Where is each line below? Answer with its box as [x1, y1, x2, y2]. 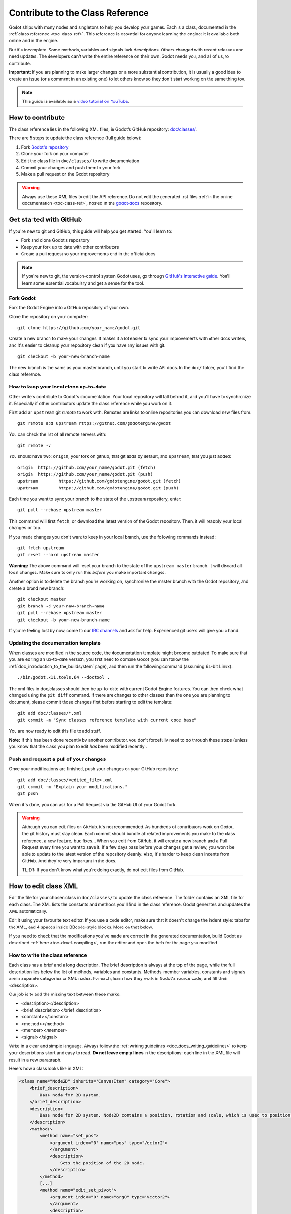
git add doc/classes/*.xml [17, 710, 82, 716]
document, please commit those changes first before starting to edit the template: [9, 699, 173, 705]
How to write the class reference [9, 952, 87, 959]
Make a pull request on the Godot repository [21, 171, 110, 177]
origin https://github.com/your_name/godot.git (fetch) [17, 465, 156, 471]
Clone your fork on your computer [21, 151, 89, 157]
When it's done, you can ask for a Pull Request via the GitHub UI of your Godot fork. [9, 802, 177, 808]
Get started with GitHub [9, 216, 82, 224]
